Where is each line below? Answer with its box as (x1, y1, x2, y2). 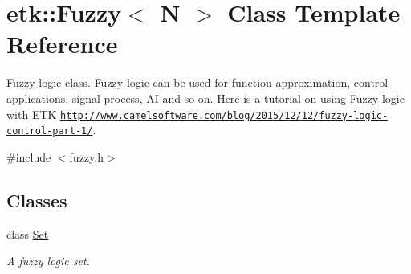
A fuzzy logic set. (6, 252, 90, 269)
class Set (6, 225, 49, 242)
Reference (6, 27, 118, 60)
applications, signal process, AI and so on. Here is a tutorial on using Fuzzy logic (6, 89, 405, 106)
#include (6, 148, 51, 165)
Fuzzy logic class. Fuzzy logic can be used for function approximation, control (6, 74, 389, 91)
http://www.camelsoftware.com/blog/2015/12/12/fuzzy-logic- (60, 109, 389, 121)
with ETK (6, 105, 57, 122)
